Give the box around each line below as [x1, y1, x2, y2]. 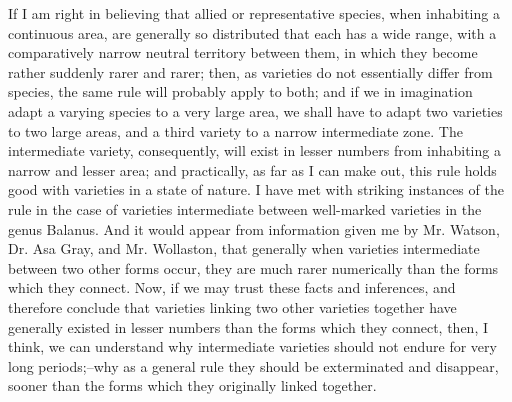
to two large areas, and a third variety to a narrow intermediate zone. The [8, 120, 463, 141]
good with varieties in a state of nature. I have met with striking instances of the [8, 179, 504, 200]
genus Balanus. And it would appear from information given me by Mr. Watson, [8, 218, 500, 239]
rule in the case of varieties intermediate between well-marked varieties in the [8, 198, 482, 219]
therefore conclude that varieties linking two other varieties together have [8, 296, 457, 317]
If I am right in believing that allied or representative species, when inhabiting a [8, 3, 500, 23]
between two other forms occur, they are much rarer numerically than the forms [8, 257, 499, 278]
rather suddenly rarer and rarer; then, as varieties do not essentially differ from [8, 61, 493, 82]
